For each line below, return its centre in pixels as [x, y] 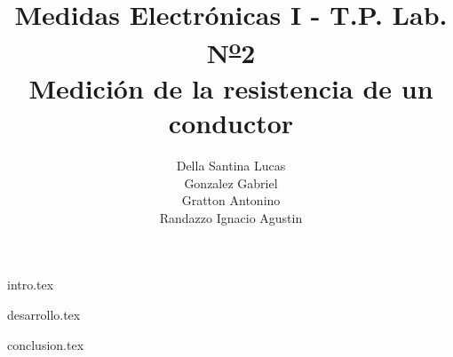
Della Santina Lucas [231, 166]
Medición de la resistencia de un [231, 87]
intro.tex [31, 285]
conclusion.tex [46, 344]
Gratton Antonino [231, 200]
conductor [231, 123]
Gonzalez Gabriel [231, 182]
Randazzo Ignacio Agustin [231, 217]
